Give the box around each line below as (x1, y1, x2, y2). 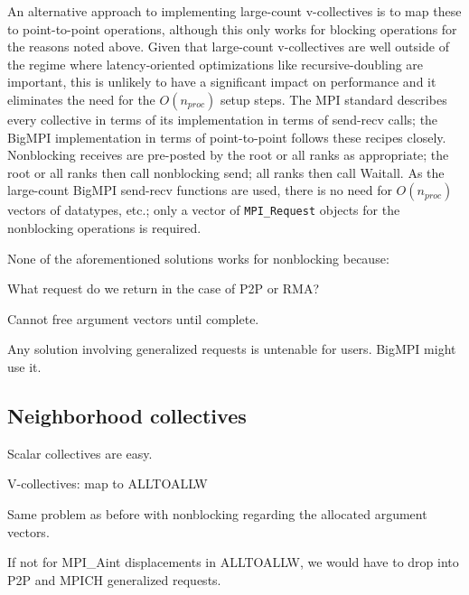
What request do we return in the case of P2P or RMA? (7, 279, 320, 298)
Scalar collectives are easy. (7, 443, 153, 462)
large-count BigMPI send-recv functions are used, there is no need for (7, 181, 392, 200)
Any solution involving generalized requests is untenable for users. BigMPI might (7, 339, 456, 358)
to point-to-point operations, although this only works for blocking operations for (7, 19, 457, 38)
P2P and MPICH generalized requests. (7, 570, 221, 589)
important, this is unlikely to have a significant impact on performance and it (7, 72, 436, 91)
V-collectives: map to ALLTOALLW (7, 474, 208, 493)
